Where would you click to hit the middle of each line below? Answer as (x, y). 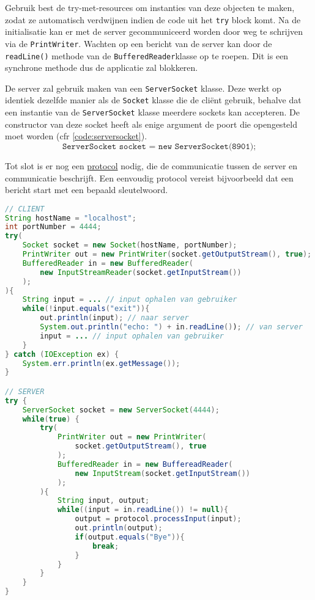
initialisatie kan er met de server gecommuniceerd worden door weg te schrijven (154, 31)
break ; (106, 546)
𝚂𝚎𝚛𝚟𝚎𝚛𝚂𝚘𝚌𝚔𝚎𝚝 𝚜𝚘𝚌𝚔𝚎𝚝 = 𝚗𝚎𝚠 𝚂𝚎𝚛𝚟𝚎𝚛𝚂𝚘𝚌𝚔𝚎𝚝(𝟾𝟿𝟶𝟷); (159, 146)
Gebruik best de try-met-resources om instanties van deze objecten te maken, (150, 7)
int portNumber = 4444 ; (53, 227)
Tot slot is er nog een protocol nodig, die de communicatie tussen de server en (151, 165)
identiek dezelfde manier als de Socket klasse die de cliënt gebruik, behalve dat (153, 100)
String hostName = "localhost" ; (71, 218)
